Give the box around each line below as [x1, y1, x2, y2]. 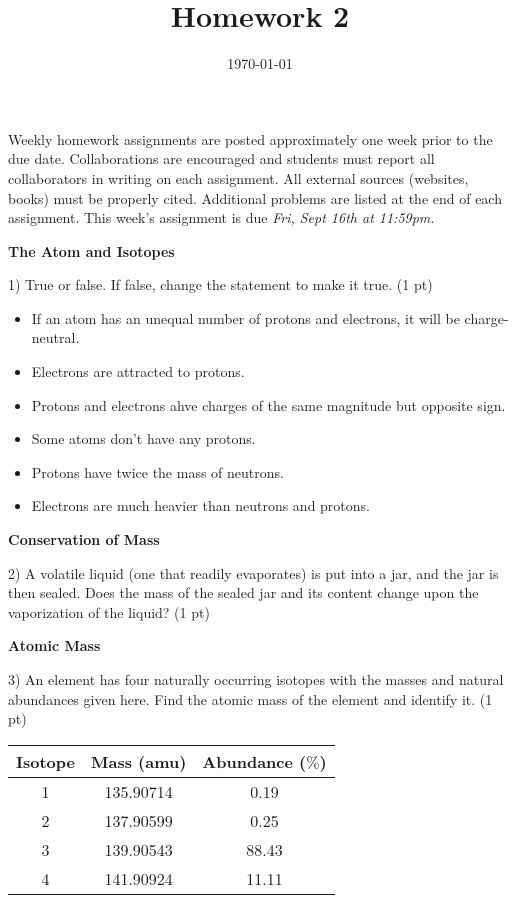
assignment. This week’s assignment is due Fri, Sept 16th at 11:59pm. [8, 207, 435, 228]
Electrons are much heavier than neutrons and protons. [31, 495, 370, 516]
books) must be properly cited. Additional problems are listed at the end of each [8, 187, 502, 208]
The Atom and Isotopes [8, 240, 175, 261]
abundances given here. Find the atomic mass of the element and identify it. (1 [8, 688, 493, 709]
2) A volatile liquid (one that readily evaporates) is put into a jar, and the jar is [8, 562, 499, 583]
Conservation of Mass [8, 529, 160, 550]
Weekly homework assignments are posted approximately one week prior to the [8, 128, 493, 149]
